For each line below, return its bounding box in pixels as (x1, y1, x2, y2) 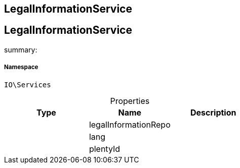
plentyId (89, 143, 121, 154)
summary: (4, 45, 37, 54)
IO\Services (4, 80, 51, 89)
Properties (110, 95, 150, 106)
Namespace (4, 64, 38, 71)
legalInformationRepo (89, 119, 171, 130)
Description (190, 107, 236, 118)
